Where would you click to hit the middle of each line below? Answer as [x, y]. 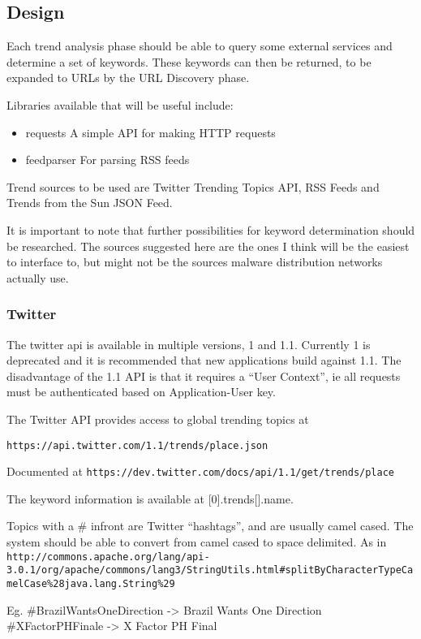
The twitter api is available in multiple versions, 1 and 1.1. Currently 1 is [189, 344]
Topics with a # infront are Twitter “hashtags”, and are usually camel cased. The [210, 526]
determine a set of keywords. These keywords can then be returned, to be [189, 61]
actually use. [38, 277]
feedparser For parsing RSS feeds [107, 160]
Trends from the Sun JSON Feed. [90, 203]
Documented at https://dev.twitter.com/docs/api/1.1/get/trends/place [200, 471]
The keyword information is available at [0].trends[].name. [150, 498]
